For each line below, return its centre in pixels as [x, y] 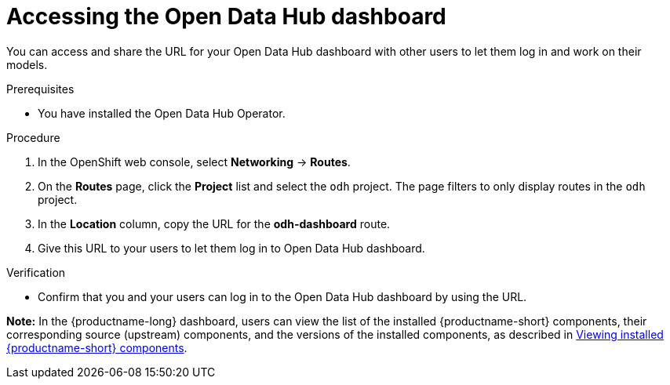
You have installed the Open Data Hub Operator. [162, 113]
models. [27, 64]
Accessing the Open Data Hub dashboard [226, 16]
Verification [36, 272]
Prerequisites [40, 89]
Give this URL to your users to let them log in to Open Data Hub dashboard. [231, 248]
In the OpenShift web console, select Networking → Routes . [194, 162]
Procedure [33, 137]
